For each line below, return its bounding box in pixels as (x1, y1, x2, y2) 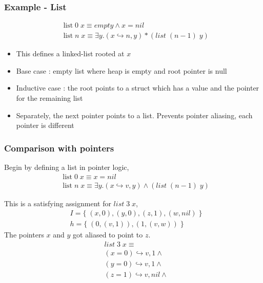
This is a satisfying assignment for (4, 198, 111, 208)
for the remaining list (16, 93, 83, 103)
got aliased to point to (73, 229, 143, 240)
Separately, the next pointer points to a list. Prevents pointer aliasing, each (16, 110, 253, 120)
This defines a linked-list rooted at (16, 48, 125, 59)
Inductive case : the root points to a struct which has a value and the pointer (16, 82, 259, 93)
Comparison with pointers (4, 141, 114, 154)
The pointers (4, 229, 44, 240)
